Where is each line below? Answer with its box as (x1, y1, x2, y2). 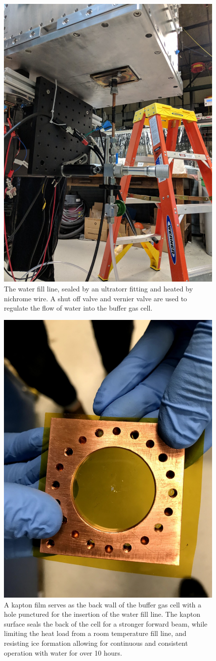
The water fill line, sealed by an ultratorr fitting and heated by (4, 283, 193, 293)
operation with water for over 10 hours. (4, 647, 122, 658)
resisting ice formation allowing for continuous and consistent (4, 638, 188, 648)
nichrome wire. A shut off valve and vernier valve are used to (4, 293, 187, 303)
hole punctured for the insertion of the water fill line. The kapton (4, 609, 201, 619)
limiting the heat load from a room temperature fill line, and (4, 628, 187, 638)
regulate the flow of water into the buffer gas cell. (4, 303, 153, 313)
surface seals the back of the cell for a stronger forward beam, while (4, 618, 208, 629)
